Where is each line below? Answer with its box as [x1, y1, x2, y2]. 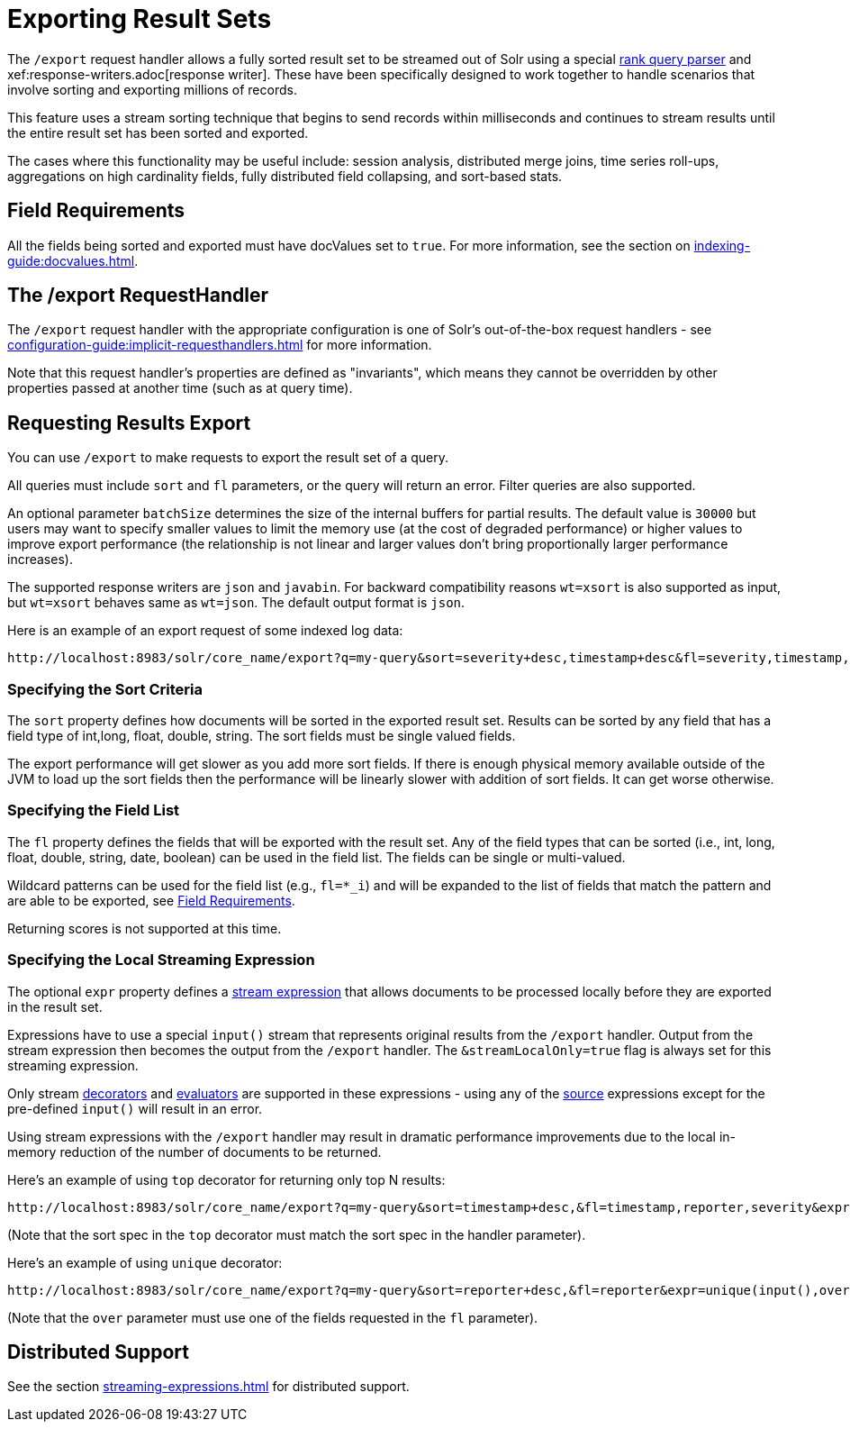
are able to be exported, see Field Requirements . [7, 892, 295, 908]
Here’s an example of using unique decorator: [7, 1254, 283, 1270]
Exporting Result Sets [7, 4, 272, 34]
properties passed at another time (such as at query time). [7, 380, 353, 396]
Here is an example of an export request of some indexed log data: [7, 623, 403, 639]
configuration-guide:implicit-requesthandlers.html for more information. [7, 337, 432, 353]
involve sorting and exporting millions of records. [7, 81, 297, 97]
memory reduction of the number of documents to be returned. [7, 1143, 382, 1160]
